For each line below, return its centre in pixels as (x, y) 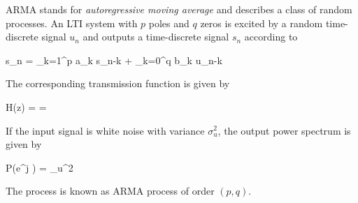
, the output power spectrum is (284, 130)
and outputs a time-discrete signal (156, 37)
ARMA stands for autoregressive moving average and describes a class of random (179, 9)
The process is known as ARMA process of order (110, 191)
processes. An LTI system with (72, 23)
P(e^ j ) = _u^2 (40, 167)
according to (271, 37)
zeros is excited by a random (262, 23)
